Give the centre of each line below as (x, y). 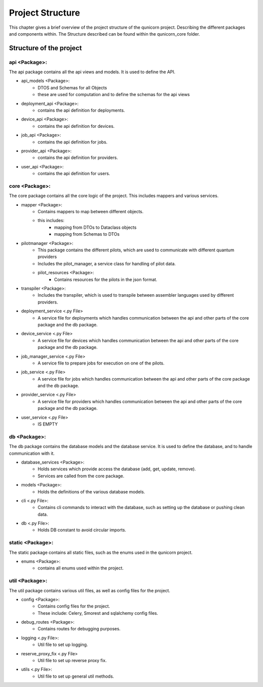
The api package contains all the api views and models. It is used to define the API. (92, 72)
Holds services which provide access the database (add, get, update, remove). (117, 469)
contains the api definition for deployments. (81, 110)
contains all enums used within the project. (81, 568)
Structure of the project (46, 48)
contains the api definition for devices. (76, 126)
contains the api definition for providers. (78, 158)
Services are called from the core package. (81, 476)
